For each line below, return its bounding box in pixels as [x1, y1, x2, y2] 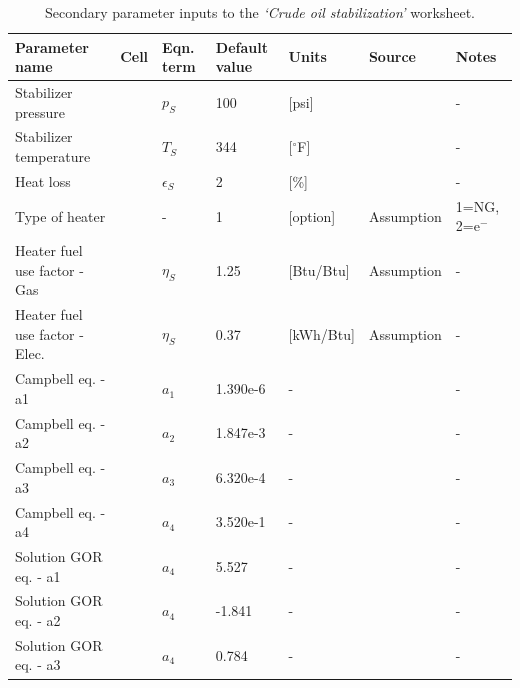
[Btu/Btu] [288, 259, 350, 280]
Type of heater [15, 205, 106, 226]
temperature [15, 146, 91, 167]
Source [368, 46, 417, 67]
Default [215, 36, 268, 57]
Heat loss [15, 170, 71, 191]
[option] [288, 205, 336, 226]
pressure [15, 101, 66, 122]
